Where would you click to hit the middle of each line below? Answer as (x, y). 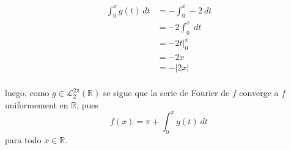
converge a (259, 93)
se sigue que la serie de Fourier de (166, 93)
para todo (23, 139)
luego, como (27, 93)
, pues (87, 104)
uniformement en (37, 104)
